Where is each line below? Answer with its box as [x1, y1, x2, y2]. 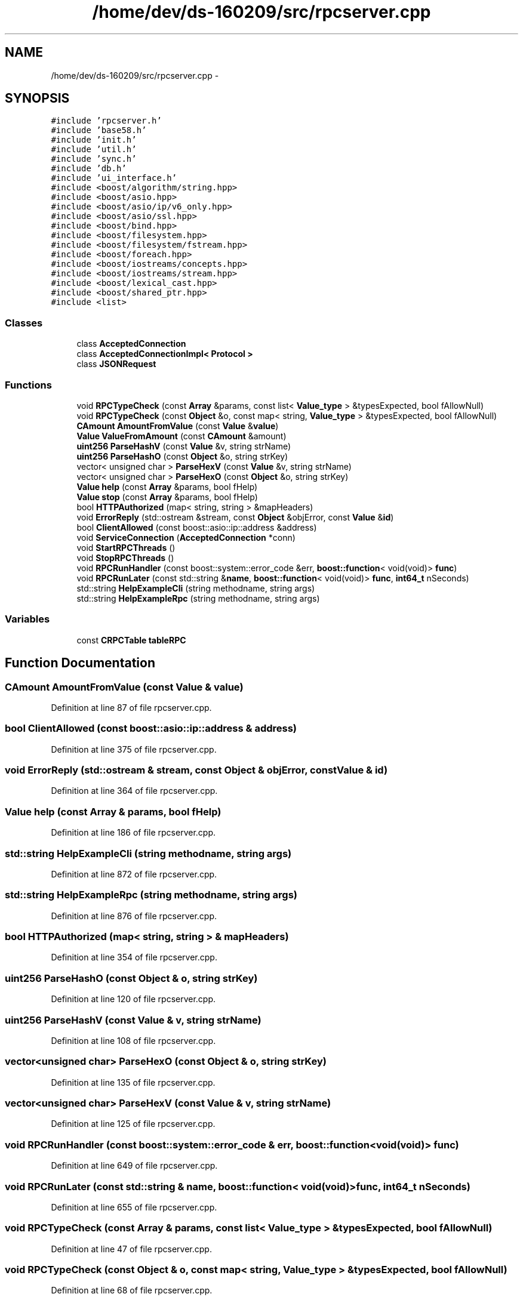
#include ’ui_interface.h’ [51, 173, 177, 183]
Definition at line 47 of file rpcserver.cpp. [51, 1243, 212, 1254]
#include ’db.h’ [51, 164, 127, 174]
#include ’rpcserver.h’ [51, 116, 162, 126]
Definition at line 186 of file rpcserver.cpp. [51, 827, 216, 838]
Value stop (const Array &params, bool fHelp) [76, 491, 258, 502]
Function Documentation [5, 655, 155, 671]
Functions [5, 378, 52, 391]
